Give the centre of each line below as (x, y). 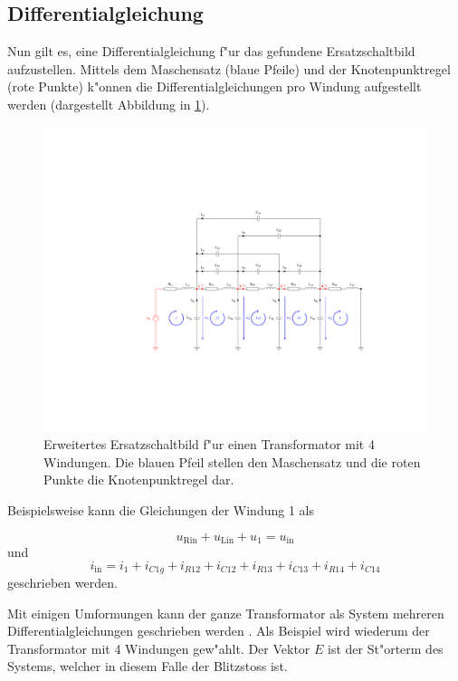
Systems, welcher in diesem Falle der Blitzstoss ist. (148, 666)
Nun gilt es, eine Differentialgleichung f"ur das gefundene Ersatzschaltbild (211, 51)
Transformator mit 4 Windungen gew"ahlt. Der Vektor (159, 648)
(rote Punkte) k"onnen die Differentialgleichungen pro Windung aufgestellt (215, 86)
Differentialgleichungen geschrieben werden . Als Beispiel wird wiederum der (219, 631)
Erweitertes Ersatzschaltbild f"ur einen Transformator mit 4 (209, 444)
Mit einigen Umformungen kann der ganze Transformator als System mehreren (226, 613)
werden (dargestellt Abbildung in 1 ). (109, 104)
